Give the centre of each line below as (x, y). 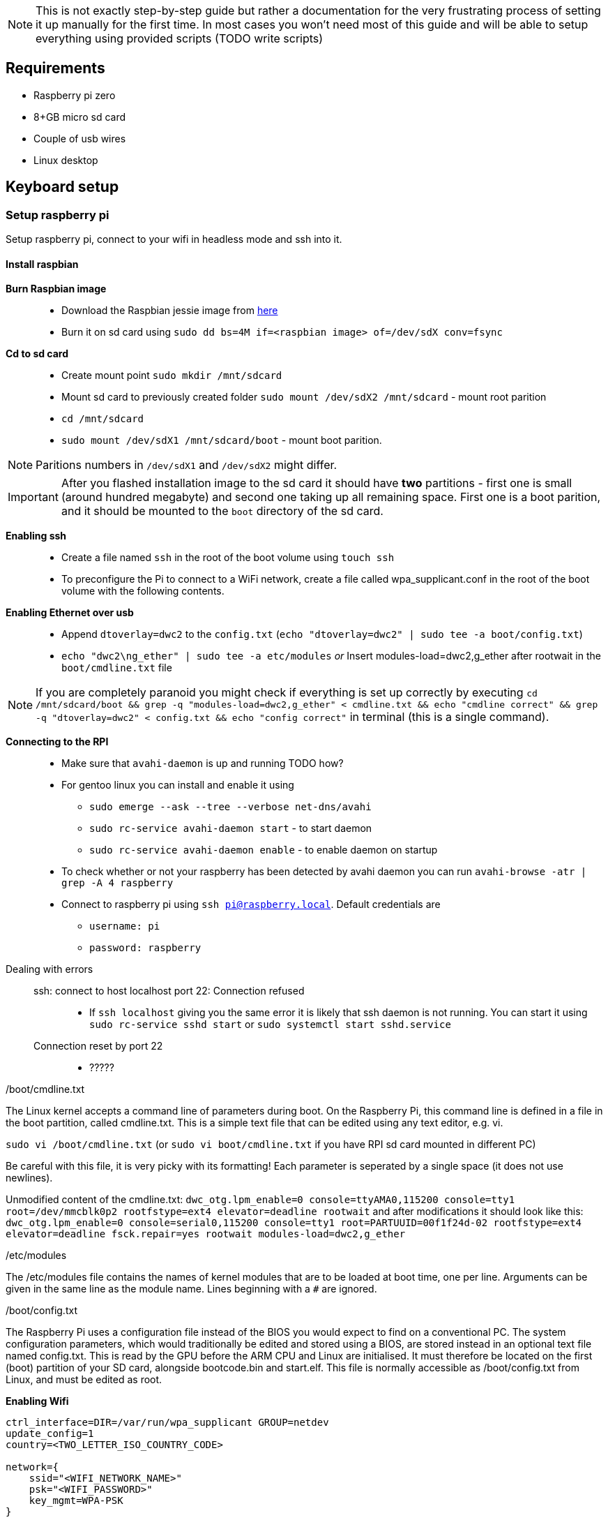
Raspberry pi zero (75, 95)
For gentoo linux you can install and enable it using (178, 785)
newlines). (29, 1178)
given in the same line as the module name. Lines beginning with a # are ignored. (191, 1289)
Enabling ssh (36, 536)
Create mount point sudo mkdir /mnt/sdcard (172, 375)
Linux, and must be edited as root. (84, 1380)
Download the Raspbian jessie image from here (170, 311)
